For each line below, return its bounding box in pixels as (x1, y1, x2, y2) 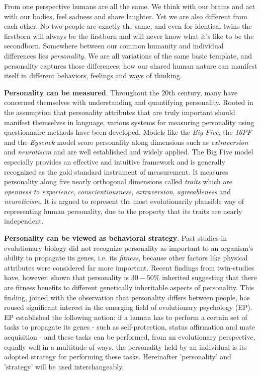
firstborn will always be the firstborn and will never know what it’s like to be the (4, 30, 254, 41)
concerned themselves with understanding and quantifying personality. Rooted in (4, 97, 253, 108)
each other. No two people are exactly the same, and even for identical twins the (4, 21, 252, 31)
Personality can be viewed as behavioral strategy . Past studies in (4, 233, 227, 243)
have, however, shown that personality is (4, 272, 129, 283)
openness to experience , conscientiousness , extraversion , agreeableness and (4, 186, 231, 196)
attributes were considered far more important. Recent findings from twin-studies (4, 262, 254, 273)
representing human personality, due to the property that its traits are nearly (4, 205, 242, 216)
